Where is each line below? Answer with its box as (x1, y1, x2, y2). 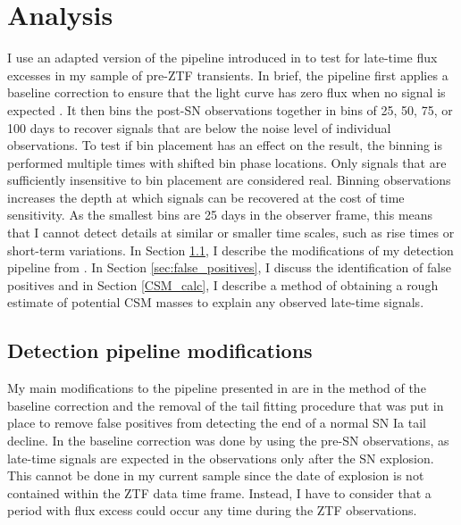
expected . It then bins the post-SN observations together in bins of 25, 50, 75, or (7, 100, 453, 119)
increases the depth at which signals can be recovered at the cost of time (7, 187, 405, 206)
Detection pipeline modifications (7, 337, 313, 364)
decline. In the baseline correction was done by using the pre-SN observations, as (7, 431, 449, 450)
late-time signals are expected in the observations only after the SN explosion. (7, 448, 434, 467)
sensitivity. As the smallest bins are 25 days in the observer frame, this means (7, 205, 433, 224)
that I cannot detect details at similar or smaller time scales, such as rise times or (7, 223, 455, 242)
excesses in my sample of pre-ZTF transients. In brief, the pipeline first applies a (7, 65, 448, 84)
